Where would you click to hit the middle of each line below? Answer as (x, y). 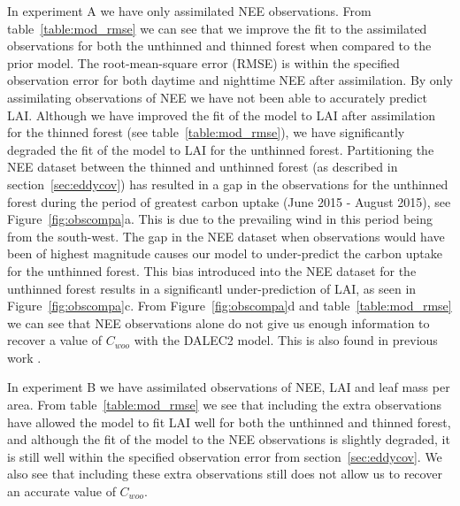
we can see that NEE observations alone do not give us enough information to (218, 322)
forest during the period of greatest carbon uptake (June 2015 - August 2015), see (229, 201)
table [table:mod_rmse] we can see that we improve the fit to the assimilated (217, 28)
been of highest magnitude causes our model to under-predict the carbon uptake (225, 253)
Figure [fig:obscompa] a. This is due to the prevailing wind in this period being (220, 219)
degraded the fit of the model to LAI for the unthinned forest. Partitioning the (221, 149)
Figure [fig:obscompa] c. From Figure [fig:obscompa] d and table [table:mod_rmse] (230, 306)
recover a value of (55, 340)
